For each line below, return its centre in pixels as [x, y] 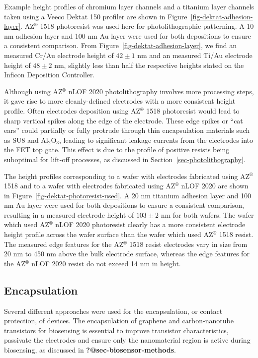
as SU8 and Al [26, 140]
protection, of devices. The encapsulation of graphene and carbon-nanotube [119, 321]
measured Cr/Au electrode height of [59, 55]
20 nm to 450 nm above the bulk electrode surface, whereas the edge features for [127, 254]
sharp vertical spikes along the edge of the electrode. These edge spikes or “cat [124, 120]
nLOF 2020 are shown [215, 186]
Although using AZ [33, 91]
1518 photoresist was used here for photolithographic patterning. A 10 [147, 26]
